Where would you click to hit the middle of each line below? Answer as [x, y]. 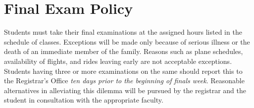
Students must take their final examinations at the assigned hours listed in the [123, 32]
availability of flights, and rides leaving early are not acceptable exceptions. [118, 61]
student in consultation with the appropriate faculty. [84, 100]
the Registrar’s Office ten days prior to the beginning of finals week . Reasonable [124, 81]
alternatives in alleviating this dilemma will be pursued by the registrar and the [125, 90]
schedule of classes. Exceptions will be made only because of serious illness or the [127, 41]
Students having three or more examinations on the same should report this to [123, 71]
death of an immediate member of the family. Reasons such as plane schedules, [124, 51]
